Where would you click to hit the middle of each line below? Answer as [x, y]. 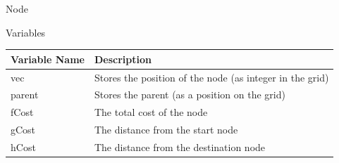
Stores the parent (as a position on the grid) [190, 94]
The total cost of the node [151, 112]
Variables [26, 32]
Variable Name [48, 59]
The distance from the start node [166, 130]
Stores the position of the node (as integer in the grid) [211, 77]
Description [123, 59]
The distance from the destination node [180, 146]
